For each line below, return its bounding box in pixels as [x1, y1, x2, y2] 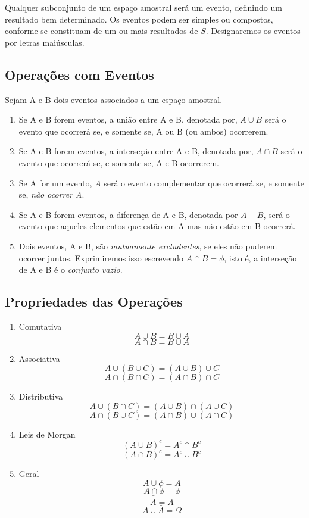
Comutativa [18, 320, 62, 332]
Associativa [18, 352, 60, 364]
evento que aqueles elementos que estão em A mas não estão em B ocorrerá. [18, 220, 296, 232]
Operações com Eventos [5, 65, 154, 83]
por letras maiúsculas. [5, 36, 85, 48]
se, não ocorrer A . [18, 188, 85, 201]
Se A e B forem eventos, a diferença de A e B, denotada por [18, 208, 238, 220]
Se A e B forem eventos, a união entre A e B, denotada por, [18, 113, 238, 126]
